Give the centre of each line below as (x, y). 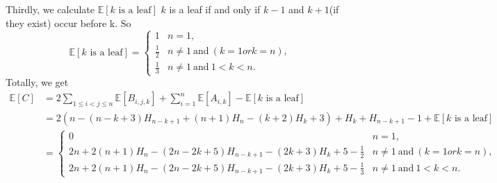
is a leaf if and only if (215, 9)
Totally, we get (37, 82)
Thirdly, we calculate (50, 9)
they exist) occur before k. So (68, 23)
